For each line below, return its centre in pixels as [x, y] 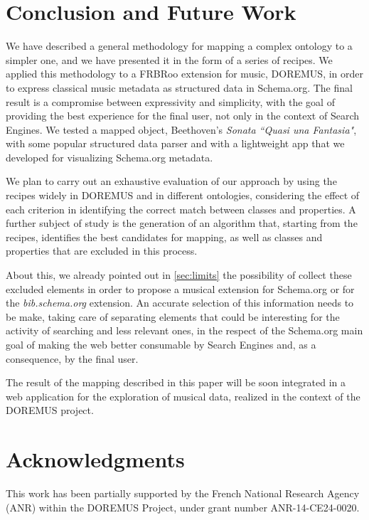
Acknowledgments [95, 459]
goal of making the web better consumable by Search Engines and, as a [161, 344]
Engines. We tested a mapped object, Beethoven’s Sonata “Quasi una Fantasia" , [181, 129]
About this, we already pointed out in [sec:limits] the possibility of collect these [179, 275]
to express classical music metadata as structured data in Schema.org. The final [179, 87]
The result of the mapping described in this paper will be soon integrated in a [176, 382]
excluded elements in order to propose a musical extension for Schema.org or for [180, 288]
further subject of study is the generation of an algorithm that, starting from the [182, 223]
